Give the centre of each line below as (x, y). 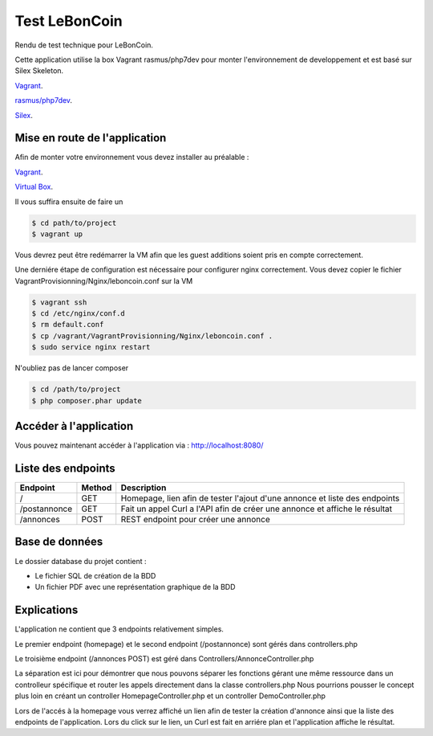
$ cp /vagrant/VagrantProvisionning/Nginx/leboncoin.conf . (152, 336)
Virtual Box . (34, 187)
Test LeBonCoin (69, 21)
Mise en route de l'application (91, 138)
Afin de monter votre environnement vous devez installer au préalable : (132, 157)
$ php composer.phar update (87, 401)
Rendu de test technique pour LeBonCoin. (84, 45)
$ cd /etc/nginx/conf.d (79, 314)
